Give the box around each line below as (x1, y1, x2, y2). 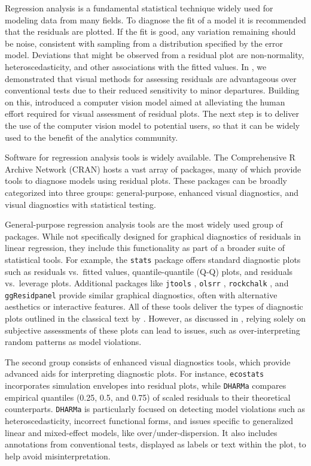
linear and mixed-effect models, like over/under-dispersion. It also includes (5, 426, 278, 438)
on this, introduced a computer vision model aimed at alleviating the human (5, 95, 285, 108)
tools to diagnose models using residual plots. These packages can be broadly (5, 174, 288, 187)
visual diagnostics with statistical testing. (5, 198, 156, 210)
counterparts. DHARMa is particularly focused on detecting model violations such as (5, 403, 306, 415)
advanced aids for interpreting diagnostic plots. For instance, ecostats (5, 367, 264, 380)
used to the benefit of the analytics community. (5, 131, 178, 143)
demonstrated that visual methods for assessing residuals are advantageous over (5, 72, 297, 84)
